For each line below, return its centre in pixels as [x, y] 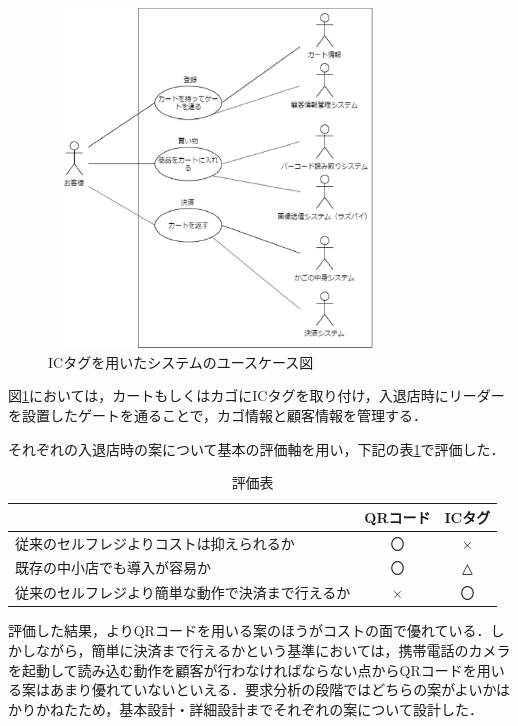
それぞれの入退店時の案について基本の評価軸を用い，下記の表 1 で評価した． [256, 448]
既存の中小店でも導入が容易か [113, 567]
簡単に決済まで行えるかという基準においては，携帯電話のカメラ [301, 649]
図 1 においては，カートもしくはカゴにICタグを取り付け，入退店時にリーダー [256, 395]
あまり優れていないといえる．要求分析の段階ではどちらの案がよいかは [279, 689]
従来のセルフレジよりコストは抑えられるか [155, 542]
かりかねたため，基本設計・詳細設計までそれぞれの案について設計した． [245, 708]
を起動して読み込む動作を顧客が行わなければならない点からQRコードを [242, 669]
